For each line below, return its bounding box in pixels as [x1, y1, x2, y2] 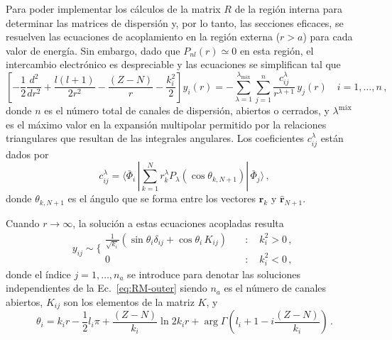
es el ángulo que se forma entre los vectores [67, 191, 256, 206]
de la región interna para [234, 1, 343, 16]
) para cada [303, 29, 353, 44]
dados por [6, 146, 49, 161]
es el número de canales [224, 280, 327, 295]
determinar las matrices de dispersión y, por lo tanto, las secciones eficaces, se [6, 15, 344, 30]
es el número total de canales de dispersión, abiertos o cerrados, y [44, 103, 330, 118]
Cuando [6, 216, 40, 231]
